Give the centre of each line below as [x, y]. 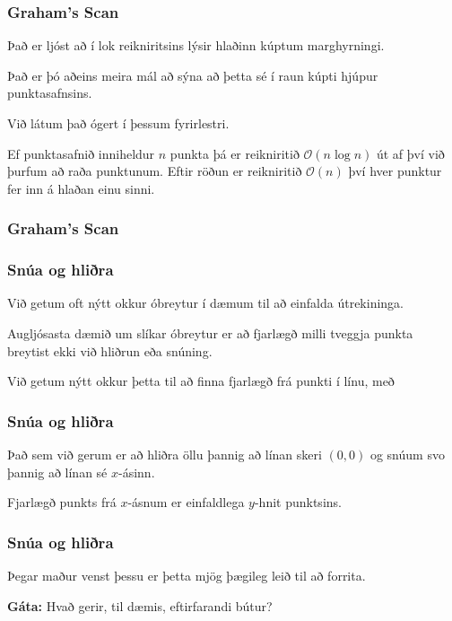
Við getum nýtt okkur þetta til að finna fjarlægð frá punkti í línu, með [201, 381]
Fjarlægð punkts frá [62, 502]
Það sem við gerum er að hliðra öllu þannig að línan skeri [165, 455]
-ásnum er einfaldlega [186, 502]
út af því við [410, 153]
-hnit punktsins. [298, 502]
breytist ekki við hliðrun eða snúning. [110, 350]
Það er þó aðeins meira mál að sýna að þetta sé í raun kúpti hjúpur [193, 75]
